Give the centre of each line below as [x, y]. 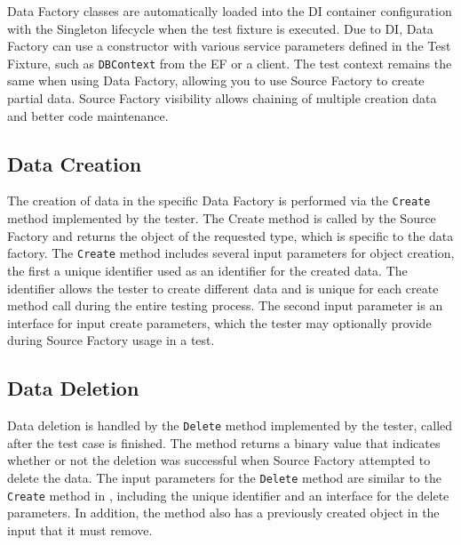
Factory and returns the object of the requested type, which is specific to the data [230, 235]
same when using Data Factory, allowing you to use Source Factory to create [216, 80]
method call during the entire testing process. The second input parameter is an [225, 305]
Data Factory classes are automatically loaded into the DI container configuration [230, 11]
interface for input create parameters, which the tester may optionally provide [219, 322]
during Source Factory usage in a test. [111, 340]
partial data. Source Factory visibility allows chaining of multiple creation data [222, 98]
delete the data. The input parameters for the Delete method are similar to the [224, 477]
